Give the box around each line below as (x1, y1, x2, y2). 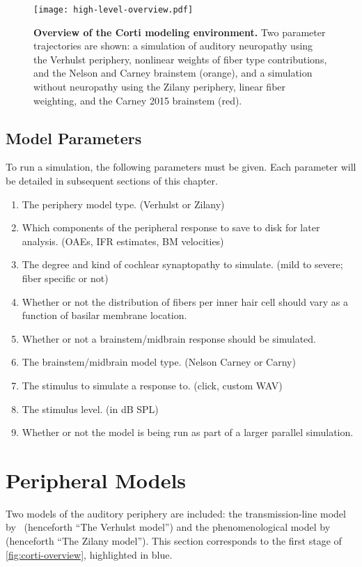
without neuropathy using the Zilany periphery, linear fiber (33, 79, 286, 94)
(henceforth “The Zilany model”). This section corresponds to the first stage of (6, 534, 342, 548)
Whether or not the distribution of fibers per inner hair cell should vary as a (22, 294, 348, 309)
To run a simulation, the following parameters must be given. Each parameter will (6, 160, 356, 174)
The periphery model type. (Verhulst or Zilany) (22, 196, 225, 211)
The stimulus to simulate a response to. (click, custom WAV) (22, 378, 283, 392)
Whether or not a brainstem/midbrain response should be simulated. (22, 331, 316, 345)
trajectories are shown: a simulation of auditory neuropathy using (33, 38, 313, 53)
